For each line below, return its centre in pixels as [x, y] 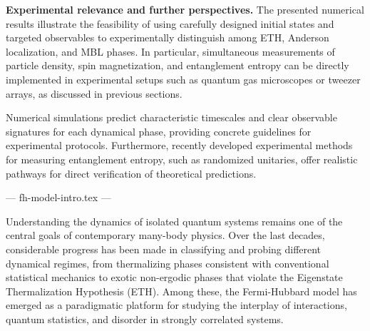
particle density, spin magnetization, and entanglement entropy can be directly [178, 65]
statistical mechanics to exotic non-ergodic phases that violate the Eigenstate [174, 277]
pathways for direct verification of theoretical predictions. [131, 173]
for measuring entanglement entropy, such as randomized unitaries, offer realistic [182, 159]
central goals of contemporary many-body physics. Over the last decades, [165, 235]
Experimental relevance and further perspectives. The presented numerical [185, 9]
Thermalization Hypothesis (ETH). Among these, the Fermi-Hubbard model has [181, 291]
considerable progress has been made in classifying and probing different [164, 249]
